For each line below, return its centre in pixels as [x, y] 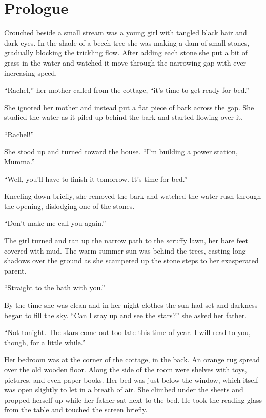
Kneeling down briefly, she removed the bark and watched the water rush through [133, 196]
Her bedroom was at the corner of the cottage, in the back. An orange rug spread [132, 359]
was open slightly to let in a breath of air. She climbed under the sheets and [124, 390]
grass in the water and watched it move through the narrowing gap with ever [125, 62]
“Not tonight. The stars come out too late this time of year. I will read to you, [127, 332]
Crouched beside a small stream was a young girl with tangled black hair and [126, 33]
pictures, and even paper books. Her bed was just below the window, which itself [131, 379]
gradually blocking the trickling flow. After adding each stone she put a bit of [126, 53]
